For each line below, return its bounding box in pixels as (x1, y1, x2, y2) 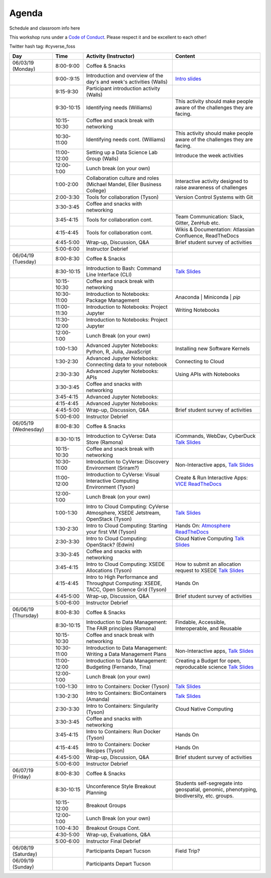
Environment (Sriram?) (86, 464, 140, 471)
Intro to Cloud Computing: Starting (86, 522, 168, 529)
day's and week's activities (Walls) (86, 78, 168, 85)
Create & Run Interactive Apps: (175, 474, 248, 481)
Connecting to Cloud (175, 358, 224, 365)
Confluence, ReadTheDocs (175, 232, 239, 239)
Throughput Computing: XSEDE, (86, 580, 163, 587)
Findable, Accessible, (175, 618, 226, 625)
